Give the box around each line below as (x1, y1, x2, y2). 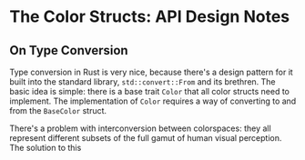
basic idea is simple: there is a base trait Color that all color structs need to (9, 86, 290, 96)
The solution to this (9, 143, 82, 153)
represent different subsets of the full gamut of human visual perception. (9, 133, 282, 143)
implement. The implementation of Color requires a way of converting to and (9, 95, 297, 106)
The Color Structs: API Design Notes (9, 6, 290, 27)
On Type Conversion (9, 43, 129, 58)
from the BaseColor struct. (9, 105, 107, 115)
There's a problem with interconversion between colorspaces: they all (9, 123, 271, 134)
